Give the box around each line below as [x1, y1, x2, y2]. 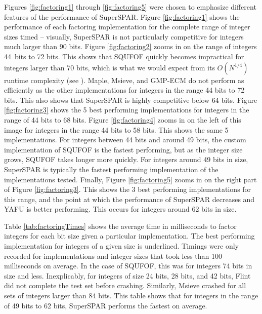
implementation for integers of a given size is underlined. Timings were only [4, 241, 239, 251]
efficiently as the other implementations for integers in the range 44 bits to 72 [4, 85, 245, 95]
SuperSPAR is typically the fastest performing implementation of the [4, 164, 219, 174]
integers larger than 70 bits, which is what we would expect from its [4, 62, 215, 72]
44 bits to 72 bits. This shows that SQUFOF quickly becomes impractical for [4, 51, 244, 61]
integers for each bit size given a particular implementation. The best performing [4, 230, 255, 241]
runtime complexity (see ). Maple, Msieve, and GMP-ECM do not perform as [4, 74, 244, 85]
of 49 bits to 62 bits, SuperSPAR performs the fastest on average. [4, 300, 207, 310]
